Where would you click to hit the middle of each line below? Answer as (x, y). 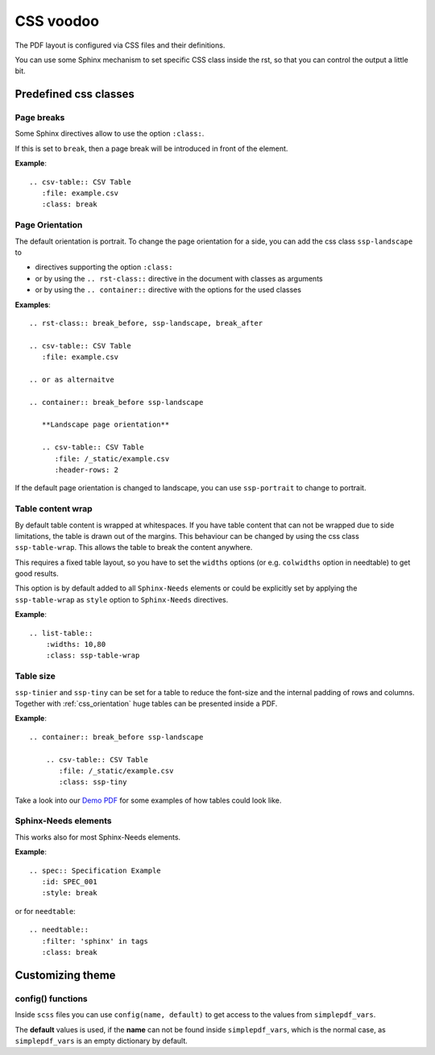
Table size (35, 676)
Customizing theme (65, 975)
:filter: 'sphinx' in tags (95, 941)
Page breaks (40, 118)
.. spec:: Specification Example (95, 870)
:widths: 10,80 (76, 644)
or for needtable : (45, 911)
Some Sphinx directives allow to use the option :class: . (110, 134)
